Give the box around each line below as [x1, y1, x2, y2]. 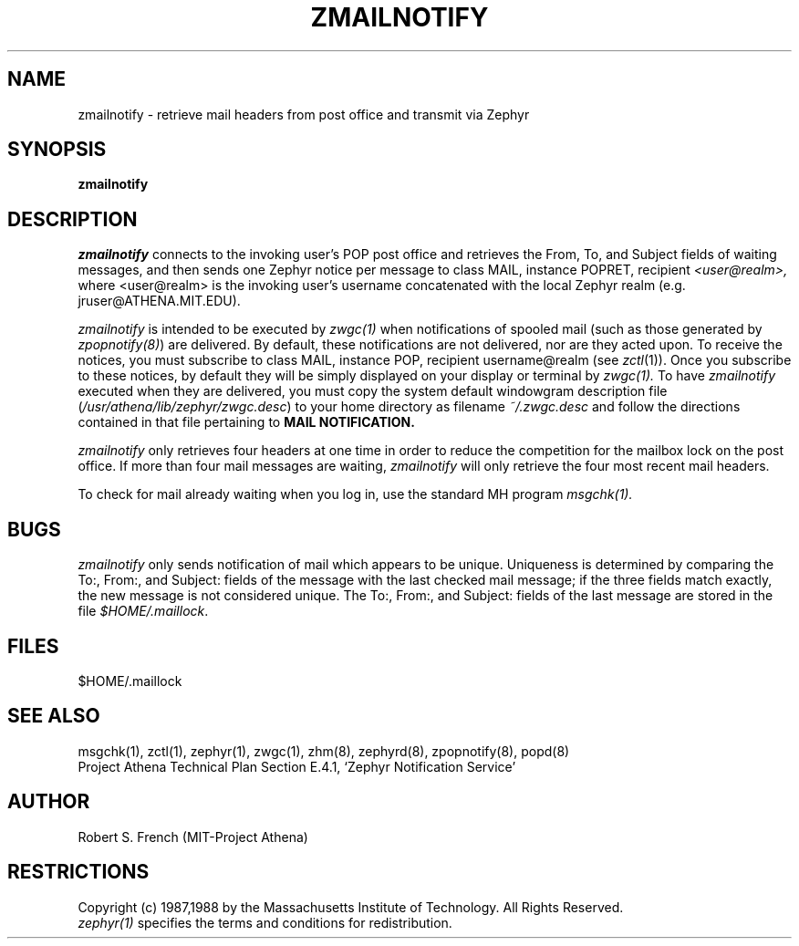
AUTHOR [7, 790, 90, 814]
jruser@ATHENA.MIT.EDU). [78, 293, 241, 309]
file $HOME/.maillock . [78, 603, 209, 619]
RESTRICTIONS [7, 860, 150, 884]
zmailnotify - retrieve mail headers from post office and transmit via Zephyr [78, 106, 530, 122]
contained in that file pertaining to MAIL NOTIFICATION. [78, 414, 415, 431]
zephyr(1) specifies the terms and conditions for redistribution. [78, 914, 452, 930]
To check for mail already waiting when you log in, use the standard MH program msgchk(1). [78, 486, 633, 503]
